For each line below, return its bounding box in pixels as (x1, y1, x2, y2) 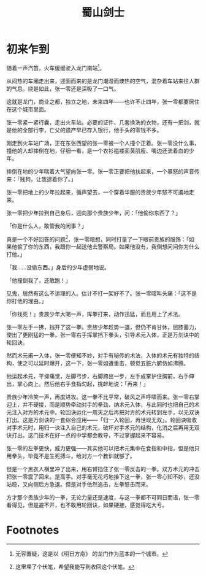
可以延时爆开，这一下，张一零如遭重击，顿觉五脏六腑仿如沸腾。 (27, 359, 189, 367)
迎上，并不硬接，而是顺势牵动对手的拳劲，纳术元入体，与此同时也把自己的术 (6, 401, 200, 409)
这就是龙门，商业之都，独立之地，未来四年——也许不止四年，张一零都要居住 (6, 98, 200, 105)
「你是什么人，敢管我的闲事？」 (6, 222, 87, 229)
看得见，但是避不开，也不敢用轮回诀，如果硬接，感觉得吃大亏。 (6, 501, 167, 509)
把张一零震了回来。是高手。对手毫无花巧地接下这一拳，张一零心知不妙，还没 (6, 473, 200, 480)
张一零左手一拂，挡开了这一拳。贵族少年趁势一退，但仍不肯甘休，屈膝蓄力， (6, 323, 200, 331)
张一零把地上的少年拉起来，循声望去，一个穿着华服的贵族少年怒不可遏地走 (6, 188, 194, 196)
